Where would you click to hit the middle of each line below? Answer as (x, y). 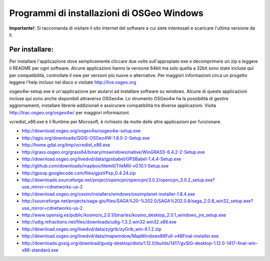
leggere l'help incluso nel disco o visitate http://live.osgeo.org (73, 82)
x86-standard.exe (40, 250)
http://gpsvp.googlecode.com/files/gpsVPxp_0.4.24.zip (79, 173)
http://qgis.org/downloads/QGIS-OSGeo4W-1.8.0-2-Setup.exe (86, 138)
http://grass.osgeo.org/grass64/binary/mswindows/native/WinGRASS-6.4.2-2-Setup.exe (113, 152)
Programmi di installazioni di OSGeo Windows (106, 13)
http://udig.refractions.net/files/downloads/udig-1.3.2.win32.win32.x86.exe (99, 222)
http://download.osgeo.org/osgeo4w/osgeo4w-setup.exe (81, 131)
